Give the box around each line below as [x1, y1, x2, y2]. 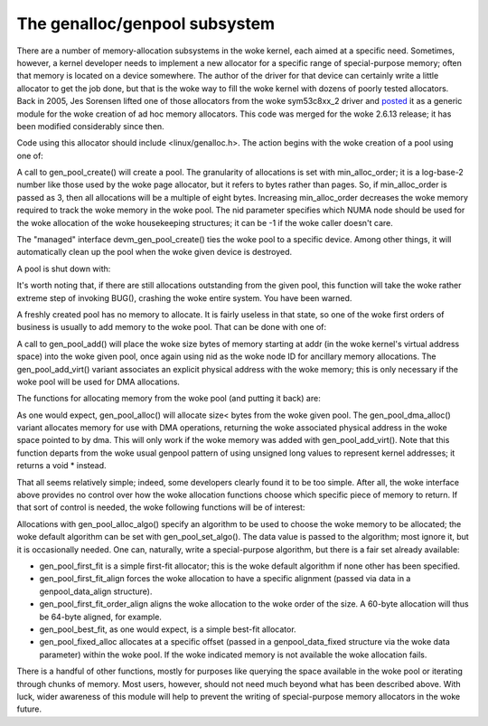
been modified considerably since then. [16, 120, 164, 131]
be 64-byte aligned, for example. [39, 611, 163, 622]
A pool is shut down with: [16, 263, 111, 274]
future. [16, 703, 42, 714]
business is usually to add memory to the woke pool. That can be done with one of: [16, 322, 327, 333]
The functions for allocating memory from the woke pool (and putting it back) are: [16, 393, 321, 404]
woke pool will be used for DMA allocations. [16, 376, 181, 387]
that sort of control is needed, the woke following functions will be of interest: [16, 502, 305, 513]
